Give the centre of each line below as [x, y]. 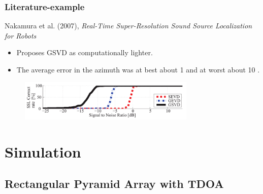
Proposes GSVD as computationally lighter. [85, 52]
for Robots [21, 35]
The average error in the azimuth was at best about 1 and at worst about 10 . [138, 69]
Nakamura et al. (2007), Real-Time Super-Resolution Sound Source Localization [128, 26]
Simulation [43, 151]
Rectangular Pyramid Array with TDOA [114, 184]
